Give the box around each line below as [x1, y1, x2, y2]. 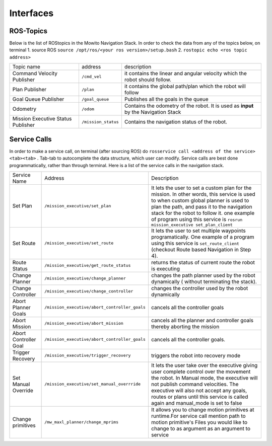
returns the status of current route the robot [151, 259, 255, 266]
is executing [151, 265, 180, 272]
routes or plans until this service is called [151, 393, 248, 400]
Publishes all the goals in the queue [124, 96, 209, 103]
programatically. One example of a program [151, 233, 254, 240]
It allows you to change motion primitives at [151, 406, 254, 413]
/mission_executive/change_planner [44, 276, 126, 281]
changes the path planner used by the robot [151, 272, 255, 279]
